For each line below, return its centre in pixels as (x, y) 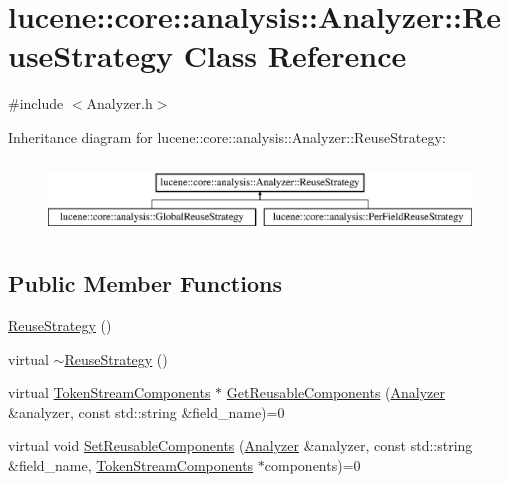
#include (36, 103)
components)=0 (312, 465)
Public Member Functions (145, 283)
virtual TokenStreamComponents (109, 392)
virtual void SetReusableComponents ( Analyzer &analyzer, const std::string (240, 445)
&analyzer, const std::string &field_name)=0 (146, 411)
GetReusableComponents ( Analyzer (336, 392)
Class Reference (295, 55)
